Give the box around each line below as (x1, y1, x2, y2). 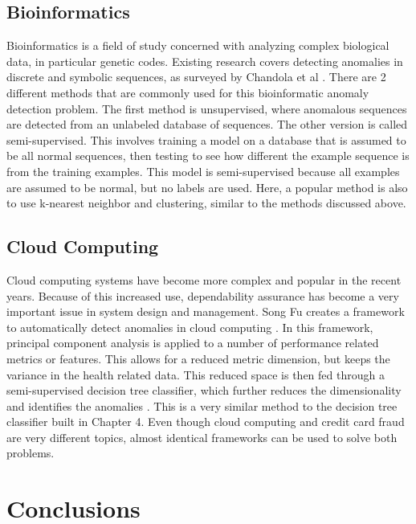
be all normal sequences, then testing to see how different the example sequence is (6, 147, 410, 164)
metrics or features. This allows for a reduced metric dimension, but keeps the (6, 350, 390, 366)
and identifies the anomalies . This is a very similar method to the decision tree (6, 397, 398, 414)
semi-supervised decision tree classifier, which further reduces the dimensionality (6, 382, 402, 399)
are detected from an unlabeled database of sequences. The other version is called (6, 116, 408, 133)
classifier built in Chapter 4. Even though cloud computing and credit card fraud (6, 413, 405, 430)
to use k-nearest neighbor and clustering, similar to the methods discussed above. (6, 194, 406, 211)
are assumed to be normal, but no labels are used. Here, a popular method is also (6, 178, 408, 195)
